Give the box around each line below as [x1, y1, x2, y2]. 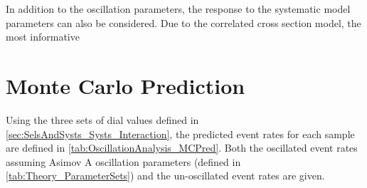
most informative [6, 29, 80, 44]
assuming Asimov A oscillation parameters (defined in [6, 154, 241, 169]
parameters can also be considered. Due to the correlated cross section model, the [6, 15, 361, 30]
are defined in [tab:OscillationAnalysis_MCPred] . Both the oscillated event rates [6, 140, 358, 155]
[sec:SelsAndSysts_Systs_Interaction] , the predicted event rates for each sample [6, 126, 355, 141]
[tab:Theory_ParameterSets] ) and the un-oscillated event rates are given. [6, 168, 325, 183]
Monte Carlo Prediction [6, 70, 245, 100]
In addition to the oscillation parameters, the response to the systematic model [6, 1, 351, 16]
